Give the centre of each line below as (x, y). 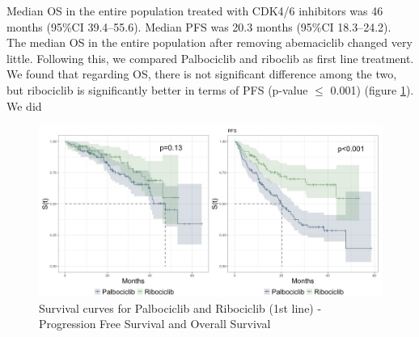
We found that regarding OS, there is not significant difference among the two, (202, 74)
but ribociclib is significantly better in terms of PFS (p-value (157, 89)
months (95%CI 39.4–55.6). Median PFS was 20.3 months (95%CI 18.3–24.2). (199, 26)
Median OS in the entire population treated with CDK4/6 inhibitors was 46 (195, 11)
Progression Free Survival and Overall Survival (155, 324)
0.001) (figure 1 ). (372, 89)
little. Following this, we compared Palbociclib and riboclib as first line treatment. (210, 58)
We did (24, 105)
